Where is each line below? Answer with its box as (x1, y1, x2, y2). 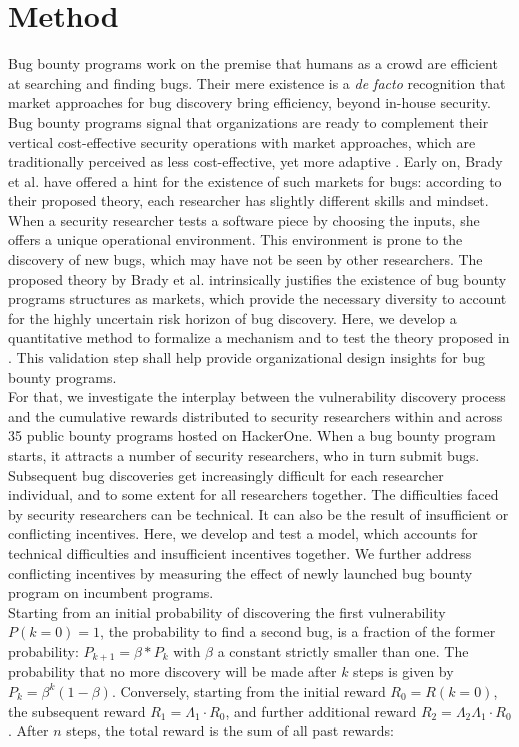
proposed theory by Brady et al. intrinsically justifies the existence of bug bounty (8, 268, 507, 289)
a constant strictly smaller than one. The (217, 640, 469, 661)
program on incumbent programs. (8, 582, 214, 603)
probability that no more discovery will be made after (8, 661, 337, 682)
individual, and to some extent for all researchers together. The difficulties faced (8, 484, 499, 505)
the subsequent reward (8, 700, 146, 721)
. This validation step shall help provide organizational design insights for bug (8, 347, 486, 368)
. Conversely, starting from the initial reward (111, 680, 386, 701)
